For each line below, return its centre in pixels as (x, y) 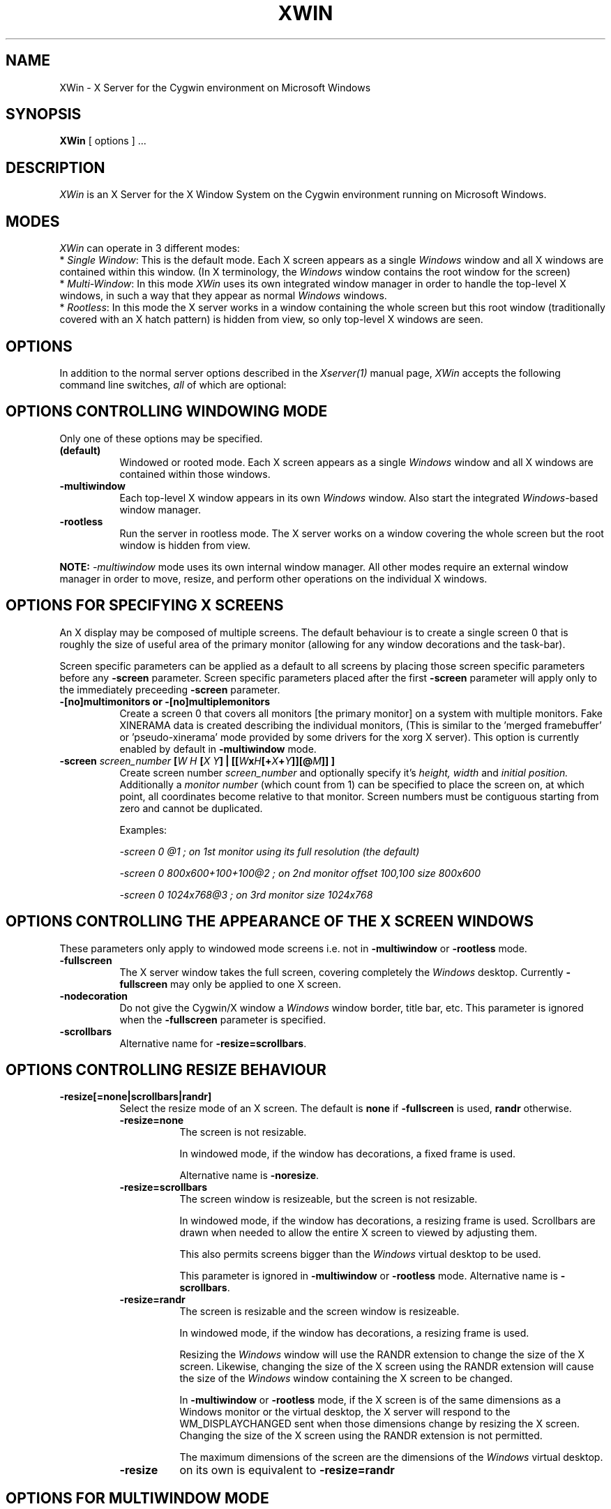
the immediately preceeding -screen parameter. (170, 689)
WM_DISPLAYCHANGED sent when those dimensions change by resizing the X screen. (380, 1424)
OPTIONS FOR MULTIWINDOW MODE (137, 1498)
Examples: (143, 829)
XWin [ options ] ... (103, 141)
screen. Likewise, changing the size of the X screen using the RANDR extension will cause (387, 1367)
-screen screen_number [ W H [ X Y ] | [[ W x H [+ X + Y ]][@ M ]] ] (197, 760)
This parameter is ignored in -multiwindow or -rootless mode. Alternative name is (369, 1276)
